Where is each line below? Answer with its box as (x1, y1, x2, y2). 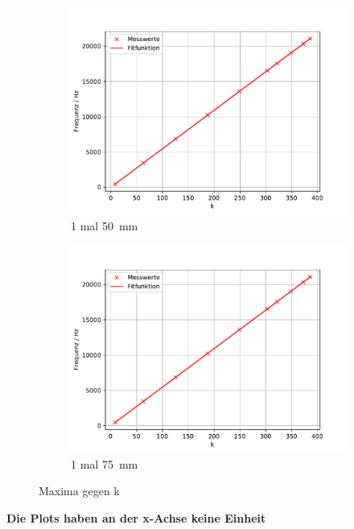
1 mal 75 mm (71, 455, 138, 472)
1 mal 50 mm (71, 217, 138, 234)
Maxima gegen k (39, 482, 120, 499)
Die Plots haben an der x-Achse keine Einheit (6, 509, 266, 526)
